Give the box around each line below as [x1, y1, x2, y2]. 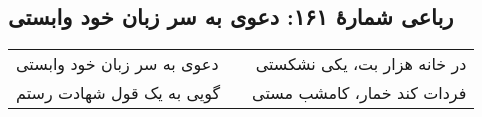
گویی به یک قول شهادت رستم [16, 81, 221, 105]
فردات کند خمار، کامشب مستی [252, 81, 467, 105]
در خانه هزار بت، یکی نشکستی [255, 52, 467, 76]
